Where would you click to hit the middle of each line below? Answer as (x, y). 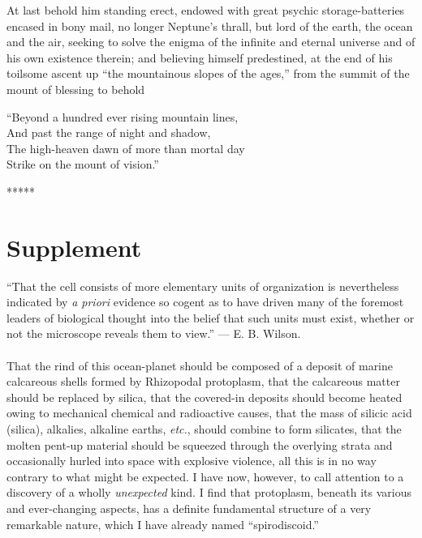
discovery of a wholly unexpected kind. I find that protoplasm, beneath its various (209, 492)
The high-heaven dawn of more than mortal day (126, 148)
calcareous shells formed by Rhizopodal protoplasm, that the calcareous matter (203, 381)
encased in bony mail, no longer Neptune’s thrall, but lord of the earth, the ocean (210, 26)
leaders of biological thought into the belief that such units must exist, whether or (211, 317)
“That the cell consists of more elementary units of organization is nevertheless (203, 286)
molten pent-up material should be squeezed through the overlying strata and (200, 444)
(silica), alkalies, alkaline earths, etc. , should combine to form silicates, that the (204, 429)
